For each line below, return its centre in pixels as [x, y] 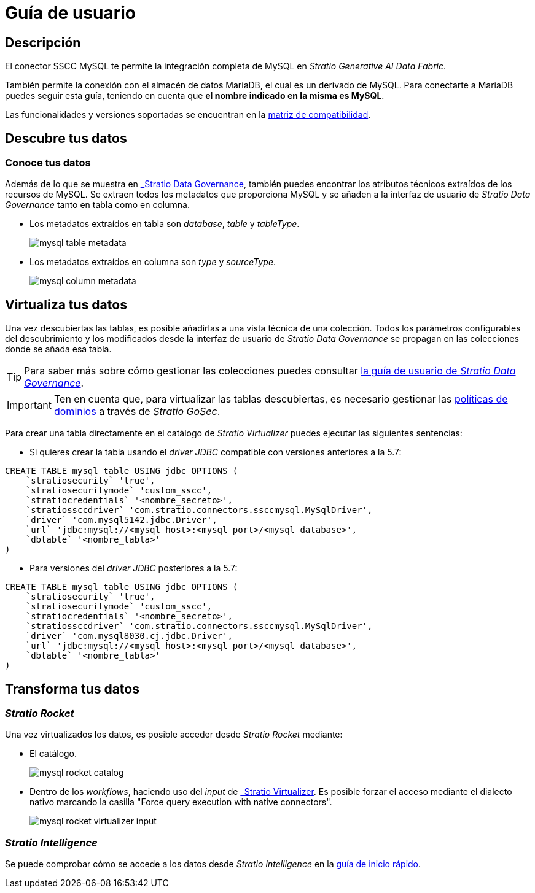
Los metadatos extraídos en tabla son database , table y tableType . [165, 224]
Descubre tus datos [66, 138]
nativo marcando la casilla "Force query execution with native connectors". [181, 802]
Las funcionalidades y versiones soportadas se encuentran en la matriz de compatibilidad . [188, 115]
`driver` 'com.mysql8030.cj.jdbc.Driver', [129, 636]
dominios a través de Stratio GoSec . [137, 412]
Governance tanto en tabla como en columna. [97, 205]
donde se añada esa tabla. [58, 349]
